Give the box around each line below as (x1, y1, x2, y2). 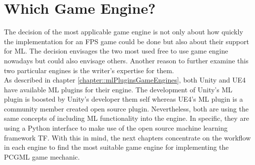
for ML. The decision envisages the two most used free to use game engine (4, 46, 228, 56)
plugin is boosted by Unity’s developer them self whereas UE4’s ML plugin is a (4, 94, 243, 104)
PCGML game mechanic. (4, 151, 80, 162)
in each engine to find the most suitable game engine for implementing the (4, 142, 229, 152)
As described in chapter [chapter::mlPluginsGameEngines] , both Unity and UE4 (4, 75, 246, 85)
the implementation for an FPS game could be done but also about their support (4, 36, 249, 46)
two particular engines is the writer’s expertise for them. (4, 65, 174, 75)
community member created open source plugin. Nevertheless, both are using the (4, 103, 249, 113)
